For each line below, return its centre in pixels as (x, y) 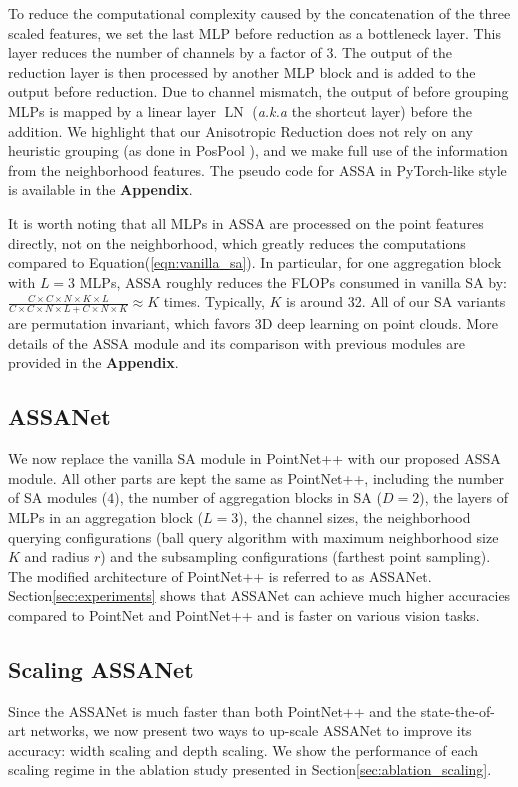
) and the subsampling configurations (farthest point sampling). (295, 556)
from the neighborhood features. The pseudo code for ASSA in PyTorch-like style (257, 169)
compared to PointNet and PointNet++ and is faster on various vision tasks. (244, 614)
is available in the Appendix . (100, 189)
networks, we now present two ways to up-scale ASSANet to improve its (251, 730)
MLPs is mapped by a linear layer (112, 110)
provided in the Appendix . (93, 362)
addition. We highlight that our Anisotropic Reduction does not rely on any (240, 130)
